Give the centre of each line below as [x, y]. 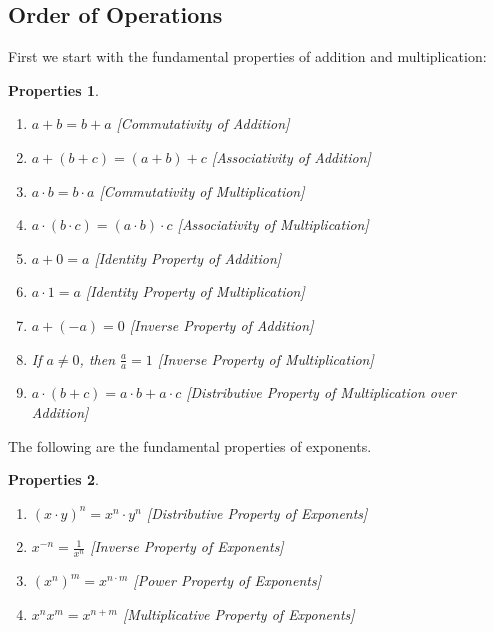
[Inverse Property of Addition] [221, 324]
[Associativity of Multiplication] [273, 224]
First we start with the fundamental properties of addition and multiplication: [247, 56]
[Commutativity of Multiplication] [202, 190]
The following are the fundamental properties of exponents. [190, 445]
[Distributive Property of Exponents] [257, 512]
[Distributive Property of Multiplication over [321, 392]
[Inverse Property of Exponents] [187, 546]
